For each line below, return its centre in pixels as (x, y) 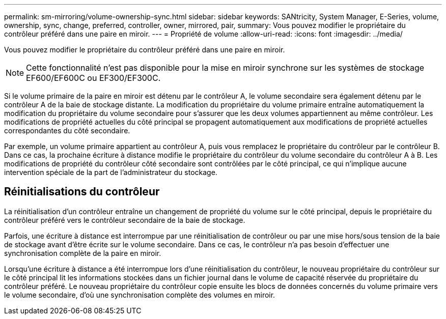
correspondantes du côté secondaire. (67, 130)
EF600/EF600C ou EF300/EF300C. (93, 78)
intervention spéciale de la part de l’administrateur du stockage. (111, 172)
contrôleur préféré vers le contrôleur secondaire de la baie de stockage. (125, 220)
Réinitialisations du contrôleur (82, 192)
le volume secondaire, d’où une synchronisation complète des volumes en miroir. (140, 295)
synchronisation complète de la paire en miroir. (83, 253)
